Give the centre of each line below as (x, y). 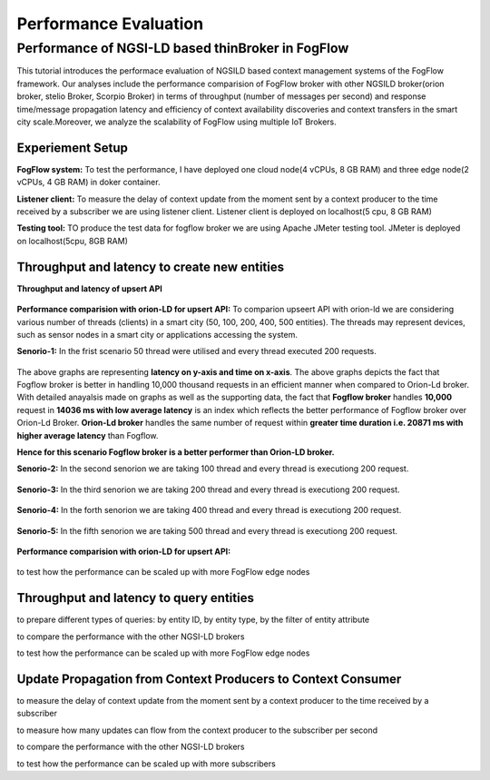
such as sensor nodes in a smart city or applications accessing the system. (157, 334)
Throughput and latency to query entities (135, 598)
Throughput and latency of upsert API (90, 288)
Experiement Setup (73, 148)
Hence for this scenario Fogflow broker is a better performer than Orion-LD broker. (176, 452)
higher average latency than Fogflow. (88, 435)
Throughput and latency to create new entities (151, 267)
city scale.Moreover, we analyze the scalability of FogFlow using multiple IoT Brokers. (177, 122)
